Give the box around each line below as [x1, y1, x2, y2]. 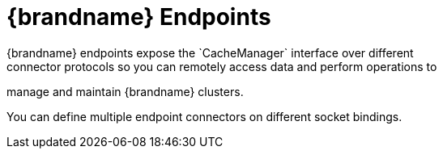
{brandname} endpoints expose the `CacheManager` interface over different [6, 45, 414, 60]
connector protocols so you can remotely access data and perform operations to [6, 59, 437, 73]
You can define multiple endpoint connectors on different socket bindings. [6, 109, 403, 124]
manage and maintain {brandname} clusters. [6, 84, 244, 98]
